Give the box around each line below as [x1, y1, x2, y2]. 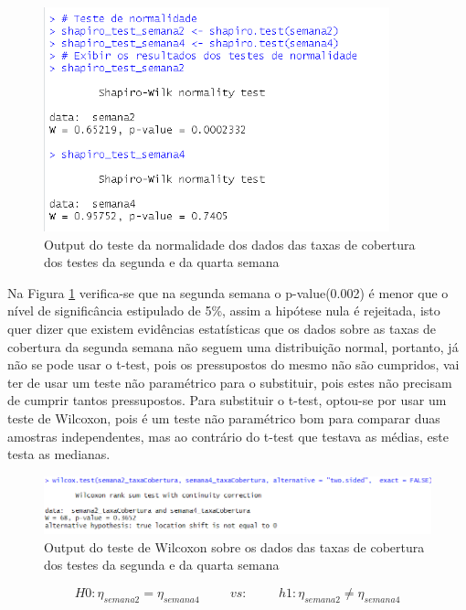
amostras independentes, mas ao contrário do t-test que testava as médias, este [7, 426, 449, 445]
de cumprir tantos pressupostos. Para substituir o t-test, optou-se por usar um [7, 391, 447, 410]
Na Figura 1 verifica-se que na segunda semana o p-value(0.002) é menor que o [7, 283, 449, 302]
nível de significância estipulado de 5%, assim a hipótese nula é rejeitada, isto [7, 301, 440, 320]
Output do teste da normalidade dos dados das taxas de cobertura [44, 234, 416, 253]
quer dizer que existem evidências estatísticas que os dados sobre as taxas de [7, 318, 437, 337]
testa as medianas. [7, 444, 111, 464]
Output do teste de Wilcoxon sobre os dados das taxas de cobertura [44, 537, 425, 556]
